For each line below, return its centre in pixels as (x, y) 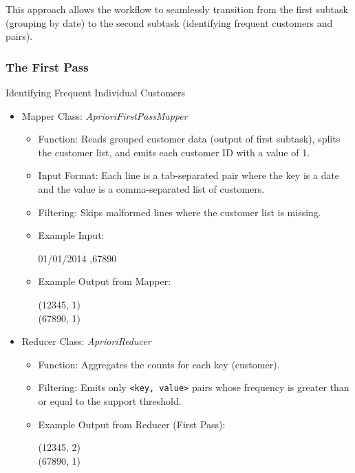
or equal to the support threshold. (110, 400)
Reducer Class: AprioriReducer (86, 341)
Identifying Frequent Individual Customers (96, 92)
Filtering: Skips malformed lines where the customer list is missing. (180, 212)
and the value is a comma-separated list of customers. (151, 188)
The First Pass (47, 66)
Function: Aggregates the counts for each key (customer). (159, 364)
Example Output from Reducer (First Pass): (132, 424)
